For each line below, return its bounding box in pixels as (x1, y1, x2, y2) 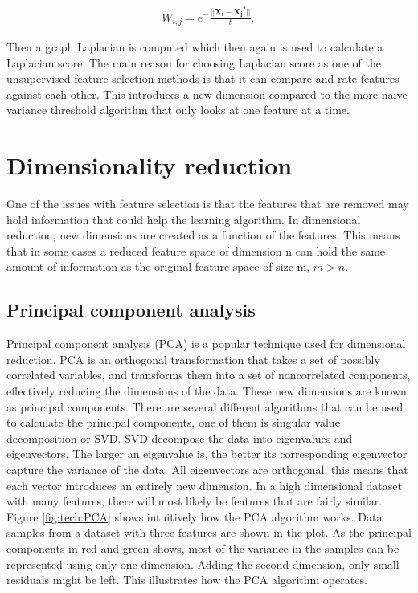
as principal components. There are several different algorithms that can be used (6, 398, 404, 415)
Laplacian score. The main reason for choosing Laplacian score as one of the (6, 54, 382, 71)
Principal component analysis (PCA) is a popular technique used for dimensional (6, 335, 406, 352)
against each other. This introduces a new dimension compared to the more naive (6, 85, 408, 102)
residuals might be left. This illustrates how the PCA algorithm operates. (6, 571, 367, 588)
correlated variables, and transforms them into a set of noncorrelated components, (6, 366, 411, 383)
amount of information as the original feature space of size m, (6, 258, 310, 275)
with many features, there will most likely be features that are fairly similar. (6, 493, 383, 509)
